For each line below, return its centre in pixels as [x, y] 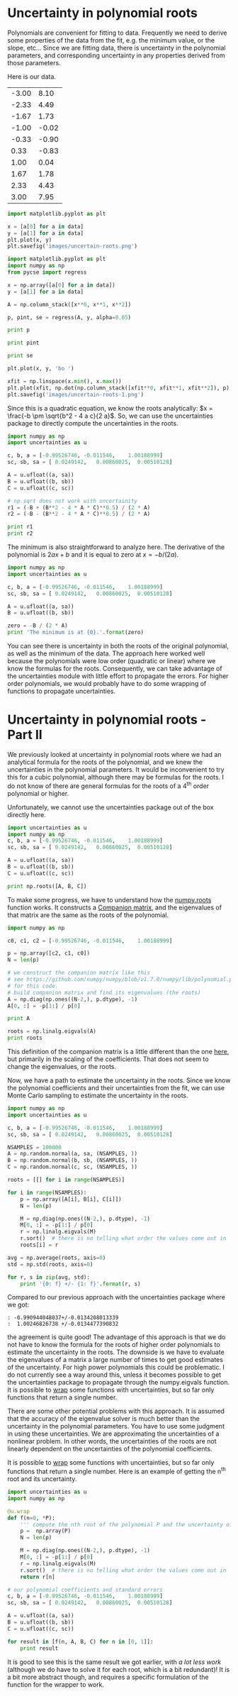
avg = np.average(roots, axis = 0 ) [57, 1258]
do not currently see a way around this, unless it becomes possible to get [114, 1375]
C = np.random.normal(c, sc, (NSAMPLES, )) [73, 1167]
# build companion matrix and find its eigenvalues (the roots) [104, 992]
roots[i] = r [39, 1245]
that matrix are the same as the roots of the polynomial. [88, 915]
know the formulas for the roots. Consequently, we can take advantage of [115, 669]
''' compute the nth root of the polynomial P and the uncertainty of [126, 1524]
